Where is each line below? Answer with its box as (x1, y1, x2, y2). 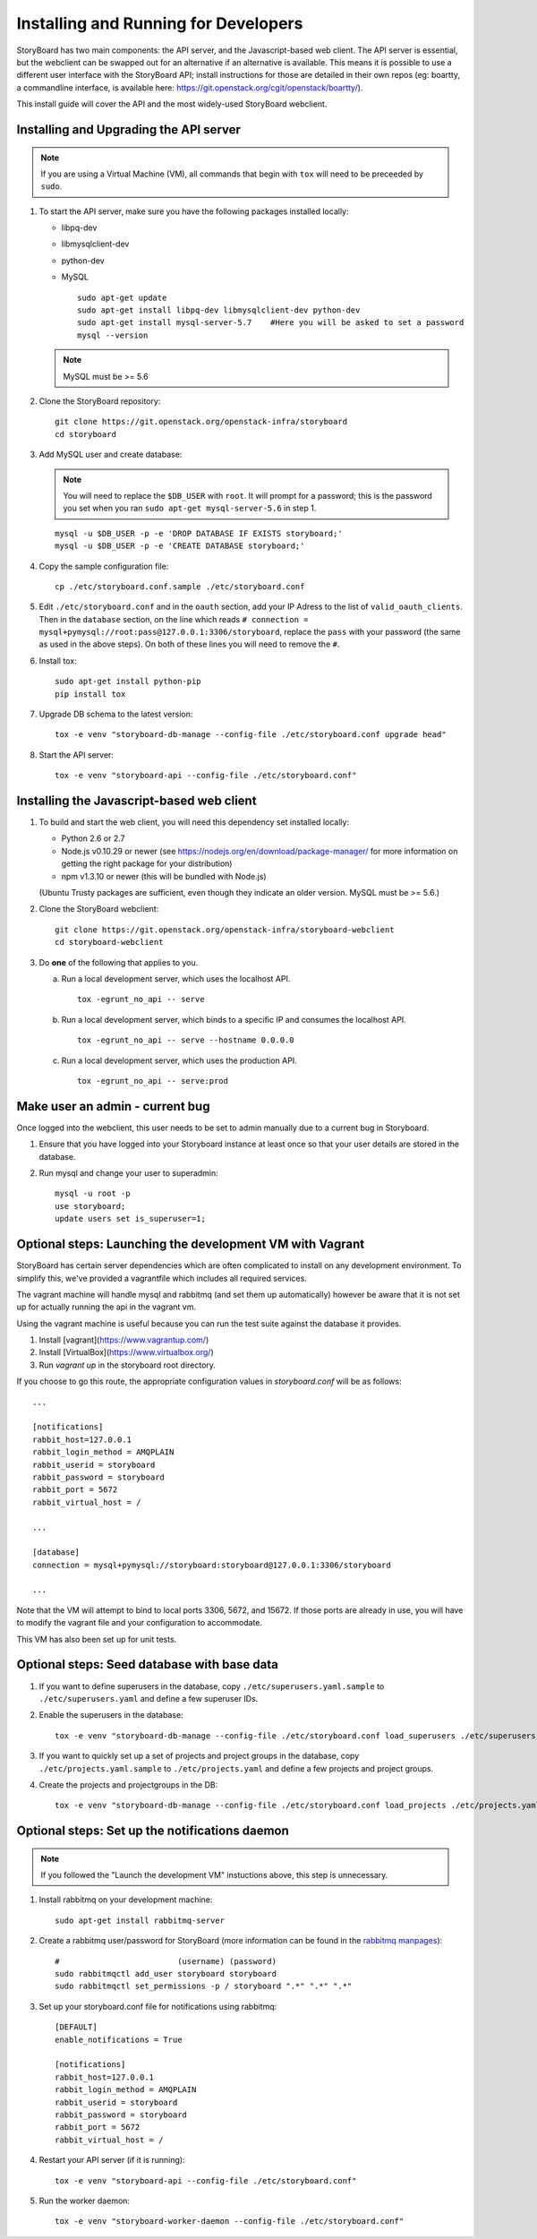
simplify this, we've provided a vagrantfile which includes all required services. (16, 1273, 308, 1283)
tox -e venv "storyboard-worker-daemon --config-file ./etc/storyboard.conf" (55, 2217, 405, 2226)
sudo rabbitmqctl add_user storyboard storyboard (55, 1969, 277, 1979)
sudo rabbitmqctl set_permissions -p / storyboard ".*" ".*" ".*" (55, 1981, 353, 1992)
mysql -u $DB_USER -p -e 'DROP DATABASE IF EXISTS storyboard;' (55, 528, 344, 538)
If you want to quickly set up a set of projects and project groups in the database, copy (38, 1751, 360, 1762)
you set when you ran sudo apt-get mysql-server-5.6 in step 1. (63, 502, 317, 514)
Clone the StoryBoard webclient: (38, 904, 159, 914)
